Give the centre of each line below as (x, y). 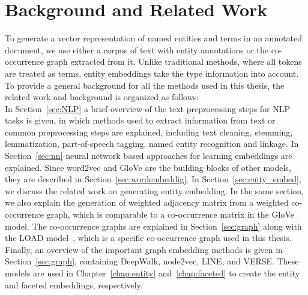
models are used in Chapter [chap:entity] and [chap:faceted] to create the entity (152, 273)
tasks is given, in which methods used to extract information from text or (140, 120)
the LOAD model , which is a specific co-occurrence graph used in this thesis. (148, 238)
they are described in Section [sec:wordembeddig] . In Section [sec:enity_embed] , (153, 179)
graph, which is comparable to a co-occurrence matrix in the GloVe (170, 214)
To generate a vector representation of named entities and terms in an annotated (154, 38)
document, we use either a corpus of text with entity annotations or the (137, 49)
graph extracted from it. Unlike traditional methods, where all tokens (174, 61)
